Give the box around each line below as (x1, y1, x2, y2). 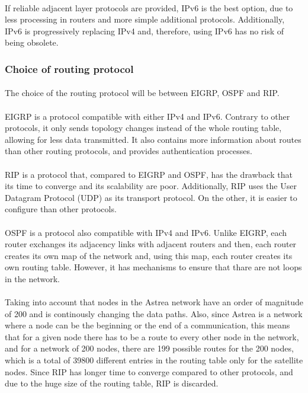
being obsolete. (5, 36, 59, 49)
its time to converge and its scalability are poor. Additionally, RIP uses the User (5, 180, 297, 192)
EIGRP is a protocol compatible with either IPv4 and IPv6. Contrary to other (5, 110, 290, 122)
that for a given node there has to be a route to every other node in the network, (5, 330, 299, 343)
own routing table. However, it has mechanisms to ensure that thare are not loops (5, 261, 302, 273)
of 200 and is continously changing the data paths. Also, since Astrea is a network (5, 307, 303, 319)
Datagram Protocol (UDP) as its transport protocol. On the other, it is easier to (5, 191, 297, 203)
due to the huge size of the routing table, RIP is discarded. (5, 377, 219, 389)
